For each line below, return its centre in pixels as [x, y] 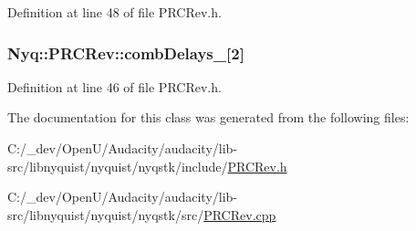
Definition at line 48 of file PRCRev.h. [114, 12]
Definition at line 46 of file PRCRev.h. [114, 86]
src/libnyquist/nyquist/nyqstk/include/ [118, 166]
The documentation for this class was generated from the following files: [208, 117]
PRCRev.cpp [240, 214]
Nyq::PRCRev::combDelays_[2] [126, 52]
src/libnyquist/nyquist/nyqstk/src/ [106, 214]
